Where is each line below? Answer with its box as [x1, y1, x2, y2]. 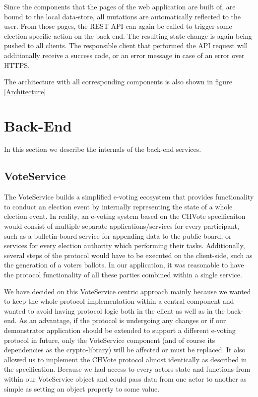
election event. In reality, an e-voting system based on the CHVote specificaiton [4, 211, 246, 221]
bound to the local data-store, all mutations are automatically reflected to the [4, 11, 241, 21]
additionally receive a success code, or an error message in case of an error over [4, 50, 245, 60]
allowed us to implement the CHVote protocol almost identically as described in [4, 354, 247, 364]
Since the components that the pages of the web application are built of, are [4, 1, 236, 11]
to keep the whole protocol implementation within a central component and [4, 296, 234, 306]
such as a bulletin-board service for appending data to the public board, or [4, 230, 232, 241]
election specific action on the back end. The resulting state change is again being [4, 30, 253, 41]
